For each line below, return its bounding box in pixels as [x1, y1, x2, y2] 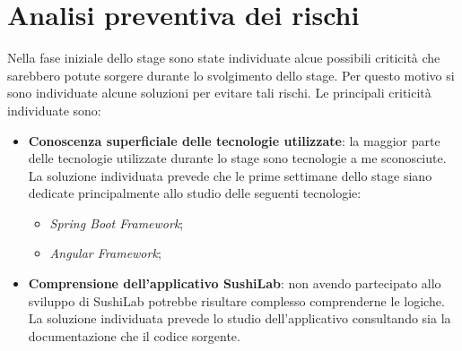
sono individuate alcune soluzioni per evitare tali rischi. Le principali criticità [7, 83, 431, 102]
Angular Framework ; [49, 244, 161, 262]
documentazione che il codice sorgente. [28, 326, 240, 345]
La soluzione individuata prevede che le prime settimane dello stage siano [28, 166, 432, 184]
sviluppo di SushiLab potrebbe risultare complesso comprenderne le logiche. [28, 291, 445, 310]
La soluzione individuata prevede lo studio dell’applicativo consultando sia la [28, 309, 451, 328]
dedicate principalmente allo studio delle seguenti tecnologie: [28, 184, 362, 202]
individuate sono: [7, 100, 101, 119]
